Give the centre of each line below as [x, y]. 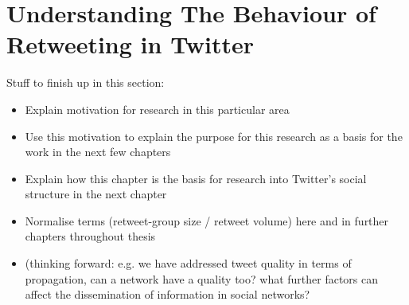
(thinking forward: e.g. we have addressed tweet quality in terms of [188, 263]
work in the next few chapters [98, 152]
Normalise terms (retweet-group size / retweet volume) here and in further [207, 220]
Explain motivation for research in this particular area [157, 109]
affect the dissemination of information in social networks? [167, 294]
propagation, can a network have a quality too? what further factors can [202, 278]
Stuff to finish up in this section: [86, 82]
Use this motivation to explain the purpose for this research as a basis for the [214, 136]
